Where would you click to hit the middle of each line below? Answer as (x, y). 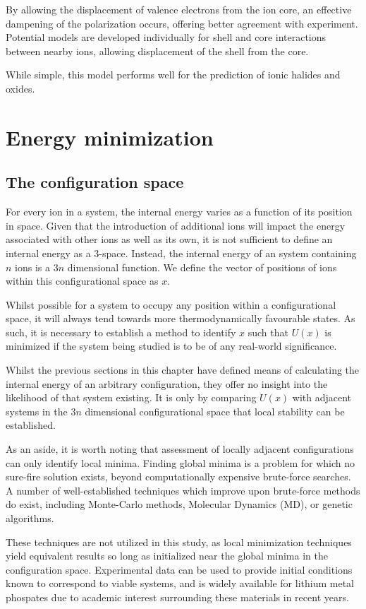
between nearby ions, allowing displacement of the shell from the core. (157, 51)
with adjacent (322, 397)
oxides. (20, 88)
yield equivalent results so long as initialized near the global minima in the (167, 556)
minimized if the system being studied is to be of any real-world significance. (171, 346)
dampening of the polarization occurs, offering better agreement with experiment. (182, 23)
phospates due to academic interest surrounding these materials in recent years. (177, 597)
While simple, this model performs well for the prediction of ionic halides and (173, 75)
